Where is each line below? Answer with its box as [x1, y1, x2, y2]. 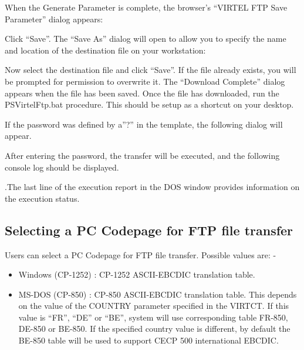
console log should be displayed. [5, 161, 119, 173]
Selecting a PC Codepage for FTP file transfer [5, 221, 293, 239]
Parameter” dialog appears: [5, 12, 103, 25]
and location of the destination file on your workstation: [5, 44, 206, 56]
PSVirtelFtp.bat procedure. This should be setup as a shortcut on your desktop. [5, 98, 294, 111]
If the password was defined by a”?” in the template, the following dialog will [5, 118, 283, 130]
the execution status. [5, 192, 80, 204]
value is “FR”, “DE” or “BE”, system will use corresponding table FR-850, [18, 311, 288, 323]
